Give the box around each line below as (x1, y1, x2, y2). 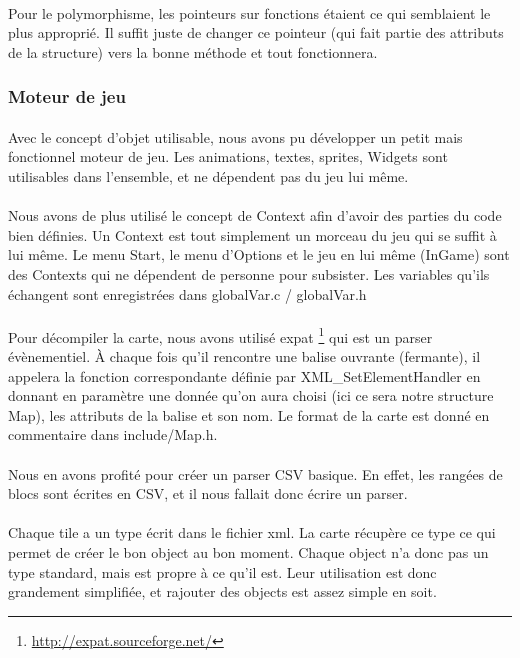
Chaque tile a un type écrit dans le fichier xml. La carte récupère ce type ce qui (8, 522, 496, 543)
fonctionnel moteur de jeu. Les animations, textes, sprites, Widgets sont (8, 146, 448, 167)
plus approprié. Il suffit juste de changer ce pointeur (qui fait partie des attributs (8, 22, 504, 43)
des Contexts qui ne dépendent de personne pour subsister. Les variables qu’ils (8, 263, 490, 284)
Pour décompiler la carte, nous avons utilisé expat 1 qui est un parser (8, 323, 433, 347)
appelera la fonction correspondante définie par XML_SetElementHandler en (8, 365, 481, 386)
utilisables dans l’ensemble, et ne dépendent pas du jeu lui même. (8, 166, 409, 186)
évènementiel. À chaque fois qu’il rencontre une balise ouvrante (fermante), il (8, 346, 481, 366)
